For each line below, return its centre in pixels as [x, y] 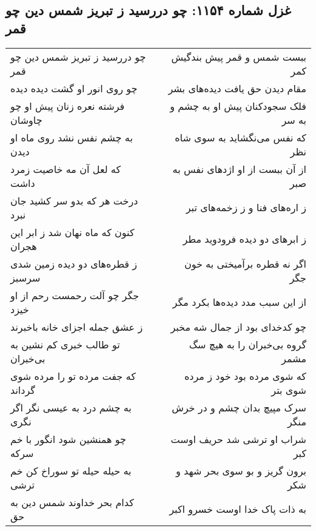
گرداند [23, 390]
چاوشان [26, 120]
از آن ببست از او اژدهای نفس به [239, 169]
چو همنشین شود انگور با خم [68, 439]
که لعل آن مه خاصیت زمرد [66, 169]
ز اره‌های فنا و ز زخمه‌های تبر [246, 208]
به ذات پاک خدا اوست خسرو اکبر [238, 509]
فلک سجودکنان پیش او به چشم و [238, 106]
